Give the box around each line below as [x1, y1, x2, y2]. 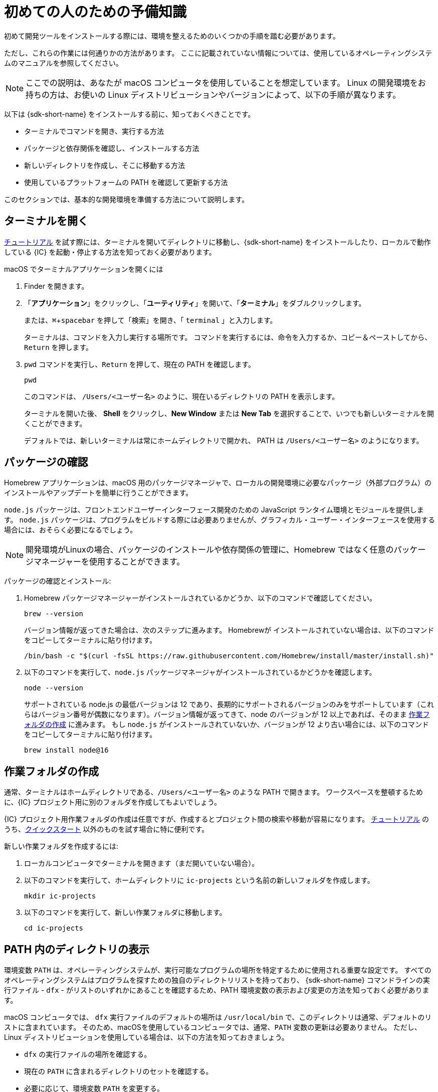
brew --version [24, 610, 84, 618]
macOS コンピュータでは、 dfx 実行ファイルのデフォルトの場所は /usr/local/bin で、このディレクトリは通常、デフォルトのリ [4, 1013, 432, 1022]
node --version [24, 684, 84, 692]
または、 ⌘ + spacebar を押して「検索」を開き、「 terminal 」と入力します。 [24, 315, 277, 324]
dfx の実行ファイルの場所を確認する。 [24, 1050, 151, 1059]
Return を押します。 [24, 342, 93, 351]
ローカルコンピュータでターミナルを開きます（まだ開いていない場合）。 [24, 859, 259, 868]
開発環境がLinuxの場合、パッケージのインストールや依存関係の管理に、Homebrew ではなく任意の [26, 544, 394, 555]
